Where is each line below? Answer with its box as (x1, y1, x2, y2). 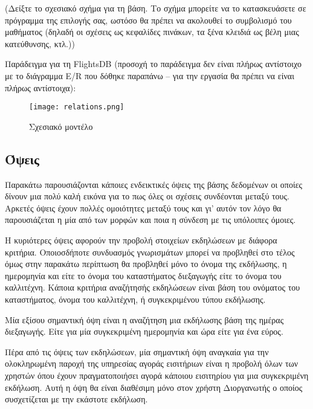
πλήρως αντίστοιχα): (5, 81, 76, 94)
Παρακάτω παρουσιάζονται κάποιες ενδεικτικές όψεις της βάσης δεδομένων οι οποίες (5, 178, 303, 190)
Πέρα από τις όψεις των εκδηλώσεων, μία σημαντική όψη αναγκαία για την (5, 345, 269, 358)
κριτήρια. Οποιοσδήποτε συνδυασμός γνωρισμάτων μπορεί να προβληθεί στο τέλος (5, 245, 295, 258)
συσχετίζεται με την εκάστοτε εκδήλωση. (5, 393, 148, 405)
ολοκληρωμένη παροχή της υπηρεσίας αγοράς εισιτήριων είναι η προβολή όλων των (5, 357, 298, 370)
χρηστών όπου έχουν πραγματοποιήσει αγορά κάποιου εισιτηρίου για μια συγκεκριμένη (5, 369, 309, 381)
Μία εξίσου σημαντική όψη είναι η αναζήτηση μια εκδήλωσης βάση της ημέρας (5, 313, 284, 326)
